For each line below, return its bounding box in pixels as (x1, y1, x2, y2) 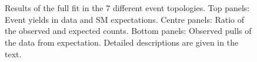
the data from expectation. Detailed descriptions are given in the (5, 36, 239, 48)
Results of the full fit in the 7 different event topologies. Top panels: (5, 2, 250, 14)
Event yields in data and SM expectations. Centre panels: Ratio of (5, 13, 245, 25)
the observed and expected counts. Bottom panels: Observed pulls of (5, 25, 252, 37)
